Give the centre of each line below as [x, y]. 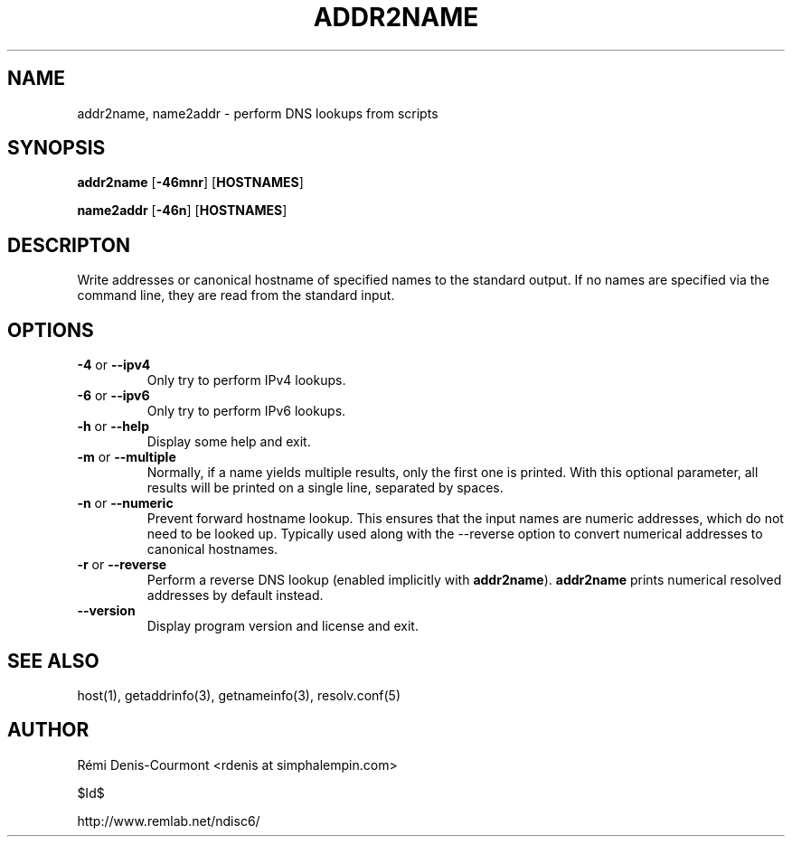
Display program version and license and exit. [283, 626]
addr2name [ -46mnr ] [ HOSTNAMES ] [190, 183]
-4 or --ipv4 [114, 365]
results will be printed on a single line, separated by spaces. [325, 488]
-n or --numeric [125, 503]
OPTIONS [51, 330]
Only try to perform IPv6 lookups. [246, 411]
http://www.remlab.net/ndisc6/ [169, 821]
